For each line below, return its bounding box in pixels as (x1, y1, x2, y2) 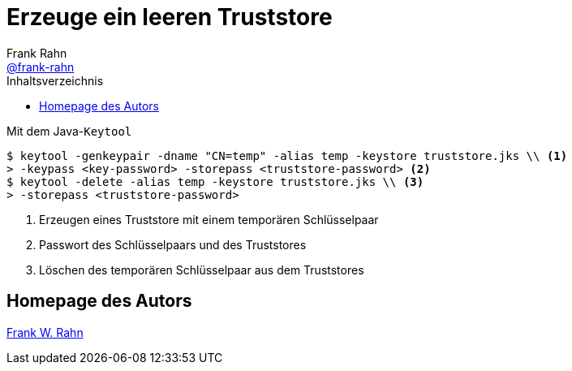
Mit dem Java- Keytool (6, 123, 132, 138)
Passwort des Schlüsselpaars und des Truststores (39, 237, 307, 252)
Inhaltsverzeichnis (6, 73, 104, 88)
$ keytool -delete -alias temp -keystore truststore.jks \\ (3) (6, 175, 424, 188)
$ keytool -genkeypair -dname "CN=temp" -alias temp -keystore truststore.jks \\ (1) (6, 149, 568, 162)
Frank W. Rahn (6, 325, 84, 339)
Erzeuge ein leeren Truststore (6, 3, 333, 31)
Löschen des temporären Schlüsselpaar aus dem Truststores (39, 262, 364, 277)
